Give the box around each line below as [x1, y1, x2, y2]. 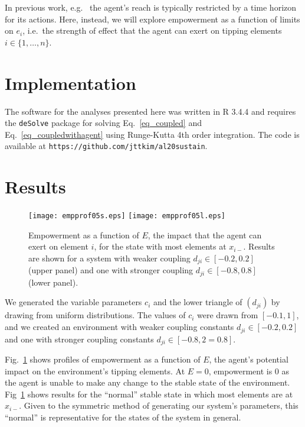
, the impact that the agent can [147, 228, 262, 241]
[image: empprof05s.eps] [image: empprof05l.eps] [28, 212, 225, 221]
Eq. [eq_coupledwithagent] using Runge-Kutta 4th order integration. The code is [5, 128, 300, 140]
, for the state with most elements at [94, 240, 227, 253]
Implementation [5, 70, 136, 95]
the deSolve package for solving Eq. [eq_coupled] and [5, 117, 202, 129]
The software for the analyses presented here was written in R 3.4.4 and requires [5, 105, 296, 117]
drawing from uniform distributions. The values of [5, 309, 186, 321]
